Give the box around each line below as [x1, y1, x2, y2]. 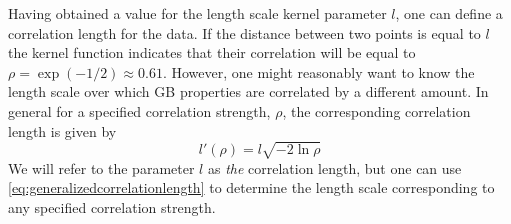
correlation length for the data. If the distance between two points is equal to [8, 22, 481, 43]
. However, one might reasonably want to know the [162, 61, 475, 82]
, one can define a [395, 3, 503, 23]
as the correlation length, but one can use [207, 157, 462, 178]
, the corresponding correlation [282, 100, 471, 121]
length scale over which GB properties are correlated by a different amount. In [8, 81, 489, 102]
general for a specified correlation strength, [8, 100, 271, 121]
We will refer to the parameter [8, 157, 195, 178]
